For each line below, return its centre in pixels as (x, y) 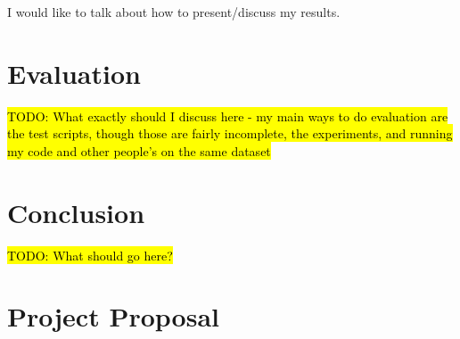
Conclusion (76, 212)
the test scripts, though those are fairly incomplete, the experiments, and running (230, 133)
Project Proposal (113, 316)
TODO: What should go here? (90, 255)
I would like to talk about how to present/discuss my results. (174, 12)
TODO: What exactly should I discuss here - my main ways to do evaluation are (228, 116)
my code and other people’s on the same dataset (139, 150)
